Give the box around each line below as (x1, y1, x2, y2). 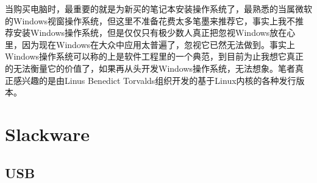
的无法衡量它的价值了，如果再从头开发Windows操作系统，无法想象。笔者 (5, 61, 296, 74)
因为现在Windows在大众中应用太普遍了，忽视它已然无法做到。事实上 (21, 38, 296, 50)
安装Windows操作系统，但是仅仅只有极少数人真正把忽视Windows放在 (13, 26, 287, 39)
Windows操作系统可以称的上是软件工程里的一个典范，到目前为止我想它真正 (5, 50, 304, 63)
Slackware (5, 121, 90, 146)
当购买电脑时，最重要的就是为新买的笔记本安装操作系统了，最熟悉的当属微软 (5, 2, 312, 15)
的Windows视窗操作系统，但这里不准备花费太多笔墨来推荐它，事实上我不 (5, 14, 296, 27)
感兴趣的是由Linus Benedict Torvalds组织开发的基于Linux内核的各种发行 (13, 74, 296, 86)
